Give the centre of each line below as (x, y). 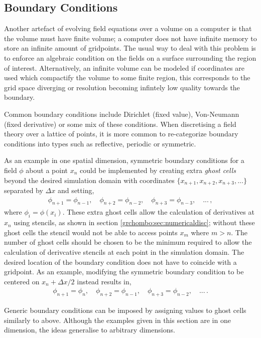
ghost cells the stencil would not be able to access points (91, 232)
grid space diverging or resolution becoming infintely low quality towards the (122, 87)
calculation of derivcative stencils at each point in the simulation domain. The (124, 251)
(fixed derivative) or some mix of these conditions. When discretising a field (120, 124)
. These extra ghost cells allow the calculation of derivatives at (158, 212)
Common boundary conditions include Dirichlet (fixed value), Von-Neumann (122, 114)
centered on (22, 281)
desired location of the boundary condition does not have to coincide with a (120, 262)
